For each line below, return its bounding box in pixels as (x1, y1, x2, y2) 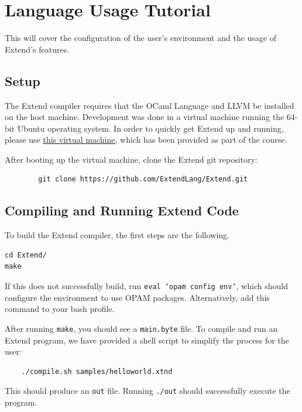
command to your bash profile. (5, 303, 115, 315)
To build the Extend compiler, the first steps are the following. (5, 229, 230, 241)
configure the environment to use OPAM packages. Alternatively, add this (5, 291, 270, 303)
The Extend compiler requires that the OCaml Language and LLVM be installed (5, 99, 294, 111)
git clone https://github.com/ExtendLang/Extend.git (38, 175, 248, 184)
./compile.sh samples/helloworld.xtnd (21, 367, 173, 376)
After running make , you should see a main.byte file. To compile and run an (5, 322, 278, 334)
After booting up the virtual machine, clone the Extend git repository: (5, 153, 258, 165)
